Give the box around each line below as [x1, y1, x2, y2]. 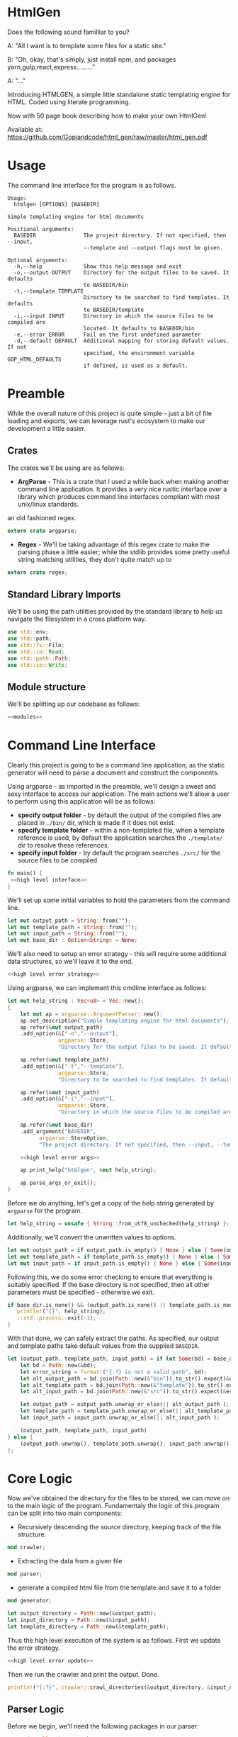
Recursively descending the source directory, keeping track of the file [17, 1523, 222, 1531]
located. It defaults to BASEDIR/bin [83, 325, 195, 332]
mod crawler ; [7, 1544, 46, 1551]
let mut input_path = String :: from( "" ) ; [7, 930, 129, 938]
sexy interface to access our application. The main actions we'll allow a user [7, 789, 230, 798]
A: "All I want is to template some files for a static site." [7, 41, 166, 50]
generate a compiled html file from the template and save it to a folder [17, 1583, 222, 1592]
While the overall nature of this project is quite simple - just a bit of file [7, 409, 212, 417]
